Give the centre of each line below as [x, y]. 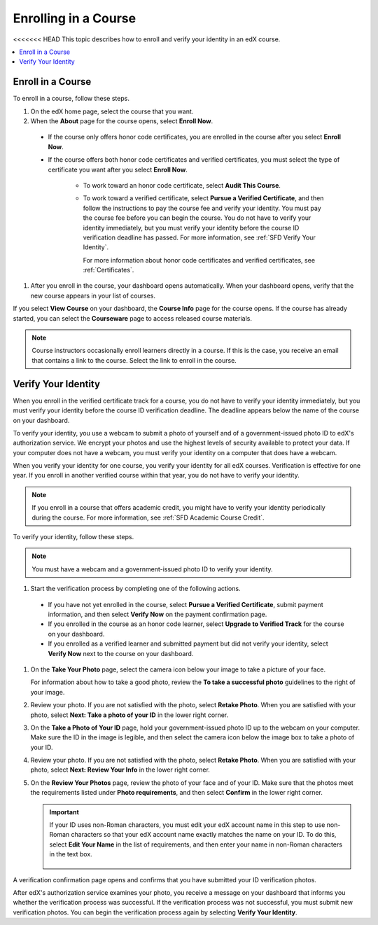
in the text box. [71, 854]
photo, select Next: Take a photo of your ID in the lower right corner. [129, 715]
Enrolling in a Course [75, 18]
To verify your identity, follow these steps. [73, 537]
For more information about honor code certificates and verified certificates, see [199, 260]
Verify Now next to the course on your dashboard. [121, 653]
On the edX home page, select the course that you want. [112, 111]
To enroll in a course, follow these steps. [71, 99]
